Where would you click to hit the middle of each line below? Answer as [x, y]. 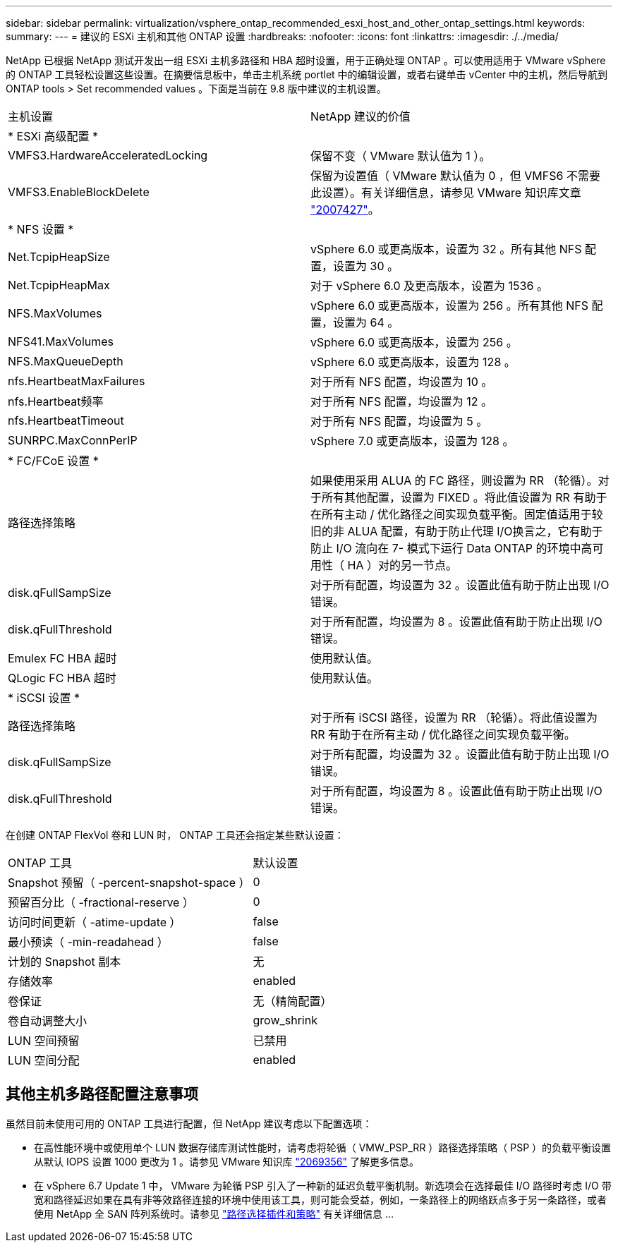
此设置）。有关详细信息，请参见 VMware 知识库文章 [446, 193]
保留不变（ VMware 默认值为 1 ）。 [401, 156]
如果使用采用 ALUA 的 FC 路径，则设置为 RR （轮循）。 [454, 480]
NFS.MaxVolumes [55, 313]
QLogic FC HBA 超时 [62, 678]
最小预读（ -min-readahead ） [88, 942]
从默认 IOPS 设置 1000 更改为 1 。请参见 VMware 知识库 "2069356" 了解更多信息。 [226, 1161]
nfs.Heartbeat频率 [56, 401]
